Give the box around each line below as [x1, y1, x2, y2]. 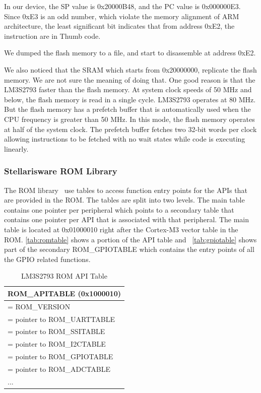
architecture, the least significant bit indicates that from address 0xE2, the [4, 21, 235, 31]
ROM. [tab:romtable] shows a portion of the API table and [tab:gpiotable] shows [4, 234, 257, 244]
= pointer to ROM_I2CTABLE [8, 339, 106, 349]
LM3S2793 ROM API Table [21, 271, 107, 281]
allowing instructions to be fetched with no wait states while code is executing [4, 134, 245, 144]
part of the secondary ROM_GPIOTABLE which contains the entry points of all [4, 244, 254, 254]
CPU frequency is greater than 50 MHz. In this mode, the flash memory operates [4, 113, 255, 124]
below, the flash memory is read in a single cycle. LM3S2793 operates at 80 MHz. [4, 94, 256, 104]
